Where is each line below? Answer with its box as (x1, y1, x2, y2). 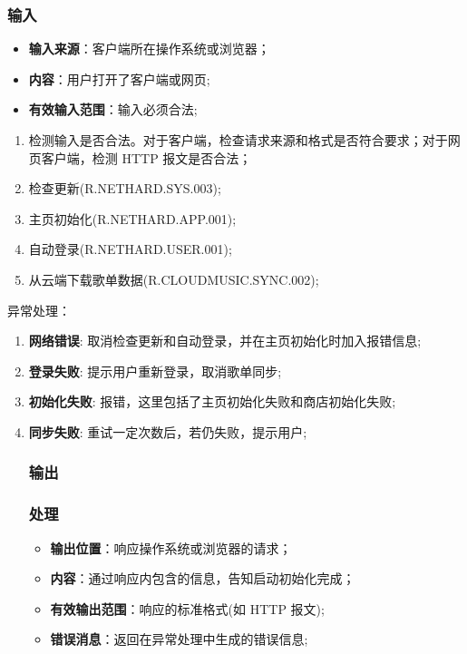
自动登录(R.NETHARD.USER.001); (28, 239, 232, 259)
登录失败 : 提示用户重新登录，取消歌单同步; (28, 361, 282, 380)
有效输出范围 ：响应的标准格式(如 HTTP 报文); (50, 599, 325, 618)
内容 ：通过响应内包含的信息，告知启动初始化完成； (50, 569, 355, 588)
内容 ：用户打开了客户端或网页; (28, 69, 210, 88)
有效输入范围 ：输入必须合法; (28, 100, 198, 119)
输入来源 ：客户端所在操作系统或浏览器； (28, 39, 270, 58)
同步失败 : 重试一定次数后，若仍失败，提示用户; (28, 422, 307, 441)
